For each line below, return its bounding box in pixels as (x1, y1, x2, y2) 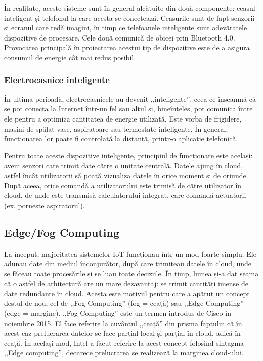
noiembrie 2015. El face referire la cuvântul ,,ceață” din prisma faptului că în (4, 317, 242, 328)
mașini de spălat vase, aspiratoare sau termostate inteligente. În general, (4, 123, 228, 134)
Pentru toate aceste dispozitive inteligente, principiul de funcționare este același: (4, 150, 253, 161)
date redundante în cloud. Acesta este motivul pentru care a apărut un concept (4, 288, 250, 298)
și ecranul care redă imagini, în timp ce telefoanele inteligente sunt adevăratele (4, 22, 247, 33)
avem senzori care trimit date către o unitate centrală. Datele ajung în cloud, (4, 160, 243, 171)
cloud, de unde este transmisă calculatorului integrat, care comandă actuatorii (4, 190, 246, 200)
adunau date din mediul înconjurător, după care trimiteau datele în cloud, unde (4, 258, 252, 269)
